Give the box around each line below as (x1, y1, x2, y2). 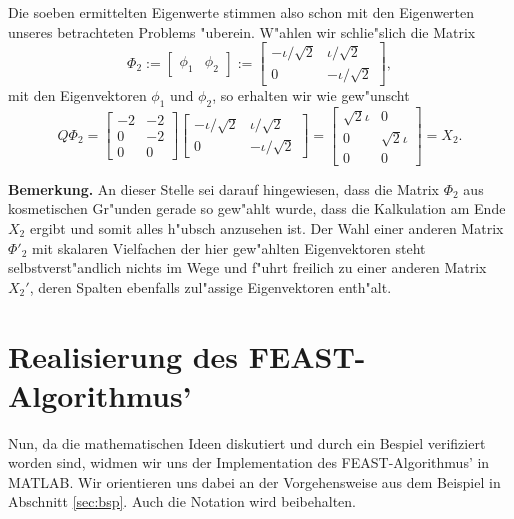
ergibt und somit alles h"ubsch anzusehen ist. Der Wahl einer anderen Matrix (29, 217, 504, 238)
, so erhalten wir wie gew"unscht (212, 84, 410, 105)
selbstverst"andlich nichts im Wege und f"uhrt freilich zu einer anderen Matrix (8, 257, 487, 278)
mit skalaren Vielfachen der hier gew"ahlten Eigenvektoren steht (32, 237, 426, 258)
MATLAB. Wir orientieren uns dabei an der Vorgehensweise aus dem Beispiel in (8, 471, 501, 492)
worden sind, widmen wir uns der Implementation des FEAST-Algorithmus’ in (8, 452, 490, 473)
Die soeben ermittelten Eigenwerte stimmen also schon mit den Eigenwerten (8, 2, 475, 22)
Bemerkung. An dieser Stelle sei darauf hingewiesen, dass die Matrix (8, 178, 439, 199)
